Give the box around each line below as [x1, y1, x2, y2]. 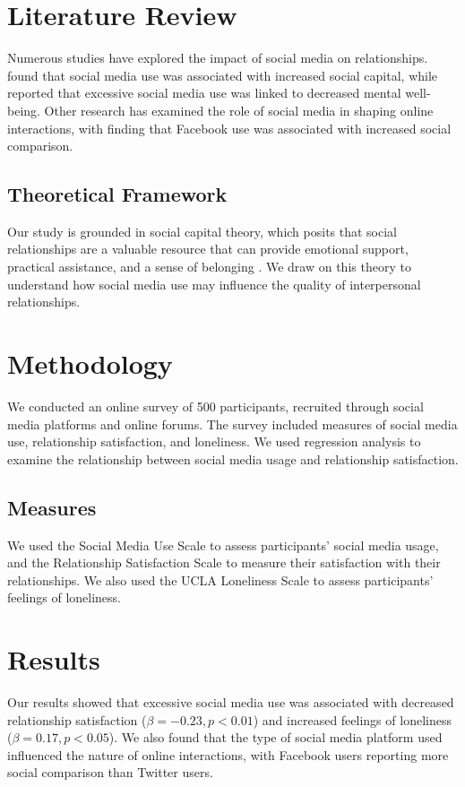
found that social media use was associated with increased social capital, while [7, 65, 438, 84]
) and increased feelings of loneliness [253, 710, 452, 729]
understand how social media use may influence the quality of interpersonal [7, 274, 421, 293]
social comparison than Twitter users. [7, 763, 213, 782]
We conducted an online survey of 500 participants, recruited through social [7, 396, 424, 415]
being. [7, 100, 40, 119]
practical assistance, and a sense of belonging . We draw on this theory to [7, 257, 411, 276]
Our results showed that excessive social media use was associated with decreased [7, 693, 454, 712]
